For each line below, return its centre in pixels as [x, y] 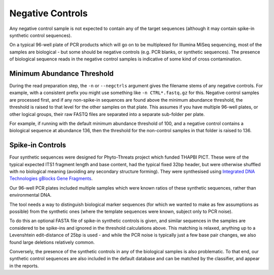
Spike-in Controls [38, 145]
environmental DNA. [30, 195]
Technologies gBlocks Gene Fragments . [51, 178]
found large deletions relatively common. [52, 242]
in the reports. [24, 266]
